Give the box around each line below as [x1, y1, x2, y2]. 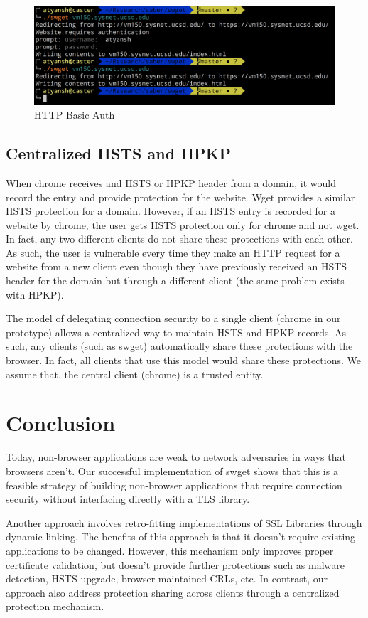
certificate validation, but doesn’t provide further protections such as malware [6, 557, 345, 572]
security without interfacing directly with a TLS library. [6, 491, 250, 506]
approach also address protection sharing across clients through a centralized [6, 585, 340, 600]
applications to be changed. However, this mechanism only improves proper [6, 543, 334, 558]
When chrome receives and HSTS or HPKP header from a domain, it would [6, 175, 336, 190]
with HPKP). [6, 287, 64, 302]
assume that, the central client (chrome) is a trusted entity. [6, 366, 264, 381]
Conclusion [6, 408, 116, 437]
